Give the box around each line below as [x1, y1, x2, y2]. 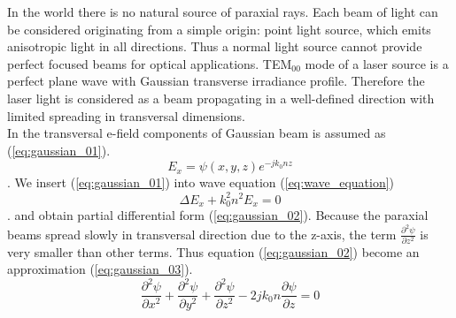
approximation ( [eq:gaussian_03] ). [7, 260, 193, 278]
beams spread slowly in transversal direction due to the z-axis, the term [7, 224, 397, 243]
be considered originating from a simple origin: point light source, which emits [7, 19, 431, 38]
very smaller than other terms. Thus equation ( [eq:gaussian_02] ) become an [7, 242, 420, 261]
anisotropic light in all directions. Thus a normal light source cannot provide [7, 37, 422, 56]
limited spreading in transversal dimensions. [7, 106, 245, 125]
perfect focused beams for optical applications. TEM [7, 54, 292, 72]
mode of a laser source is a [305, 54, 449, 72]
